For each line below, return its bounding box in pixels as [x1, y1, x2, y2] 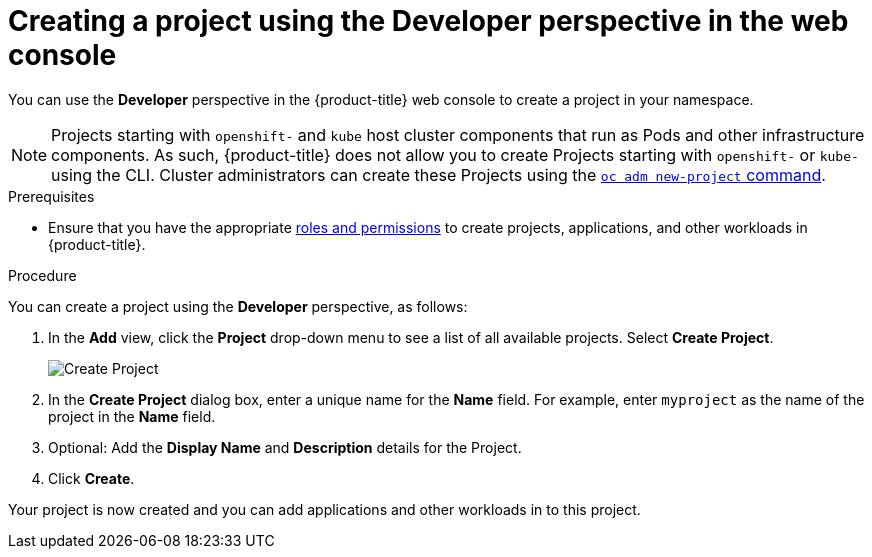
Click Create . [48, 469, 135, 487]
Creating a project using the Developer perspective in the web [8, 4, 849, 38]
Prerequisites [8, 187, 95, 205]
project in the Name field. [48, 407, 216, 425]
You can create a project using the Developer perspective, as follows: [8, 297, 468, 315]
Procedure [8, 266, 77, 284]
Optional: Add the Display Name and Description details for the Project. [48, 438, 522, 456]
